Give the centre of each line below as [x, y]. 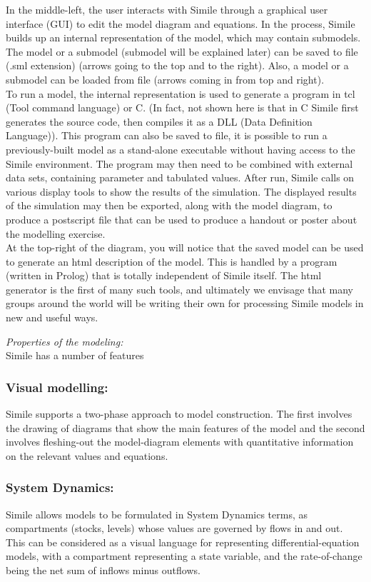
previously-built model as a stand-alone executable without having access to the [181, 149]
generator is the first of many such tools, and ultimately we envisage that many [179, 289]
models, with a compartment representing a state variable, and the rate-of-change [184, 556]
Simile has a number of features [75, 355]
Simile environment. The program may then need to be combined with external [179, 163]
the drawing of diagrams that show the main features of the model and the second [185, 427]
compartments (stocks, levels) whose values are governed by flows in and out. [174, 528]
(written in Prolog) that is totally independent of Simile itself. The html [164, 275]
